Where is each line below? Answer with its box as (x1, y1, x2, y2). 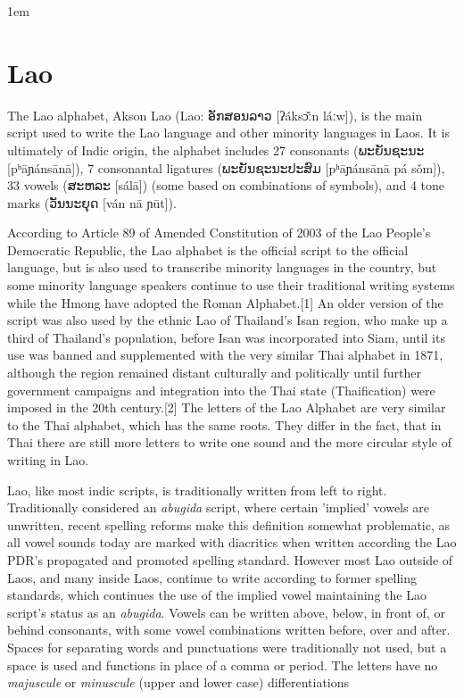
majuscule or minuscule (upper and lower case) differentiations (7, 673, 350, 692)
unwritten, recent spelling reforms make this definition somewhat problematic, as (7, 515, 451, 534)
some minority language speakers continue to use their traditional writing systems (7, 276, 455, 295)
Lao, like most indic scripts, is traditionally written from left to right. (7, 480, 387, 499)
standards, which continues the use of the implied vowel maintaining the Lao (7, 586, 427, 604)
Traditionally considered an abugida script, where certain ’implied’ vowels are (7, 498, 429, 517)
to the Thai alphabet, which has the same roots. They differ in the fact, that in (7, 415, 442, 434)
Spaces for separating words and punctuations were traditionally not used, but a (7, 637, 447, 656)
